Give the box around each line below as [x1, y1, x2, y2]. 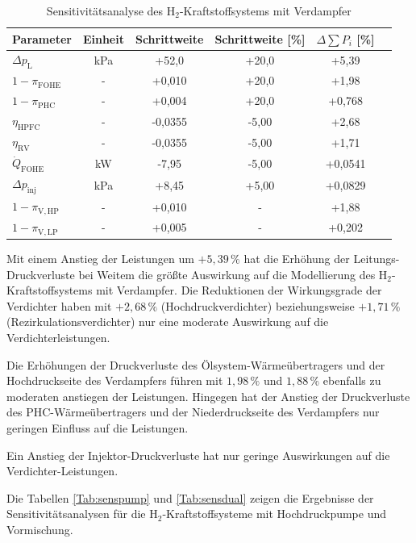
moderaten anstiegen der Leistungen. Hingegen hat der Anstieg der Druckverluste [6, 387, 410, 404]
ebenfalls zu [322, 372, 381, 389]
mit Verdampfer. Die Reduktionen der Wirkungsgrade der [96, 282, 382, 299]
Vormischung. [6, 520, 73, 537]
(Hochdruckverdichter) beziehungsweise [160, 297, 355, 314]
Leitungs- [353, 250, 400, 267]
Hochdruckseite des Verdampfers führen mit [6, 372, 223, 389]
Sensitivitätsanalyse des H [46, 2, 176, 19]
